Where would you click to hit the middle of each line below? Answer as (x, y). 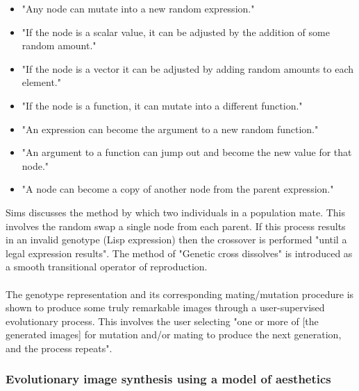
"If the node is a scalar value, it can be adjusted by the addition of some (176, 32)
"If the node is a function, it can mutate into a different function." (162, 105)
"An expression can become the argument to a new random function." (170, 129)
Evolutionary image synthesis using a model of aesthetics (168, 379)
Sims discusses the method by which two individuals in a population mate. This (175, 212)
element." (41, 82)
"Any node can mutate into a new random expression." (138, 8)
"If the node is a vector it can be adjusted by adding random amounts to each (188, 68)
